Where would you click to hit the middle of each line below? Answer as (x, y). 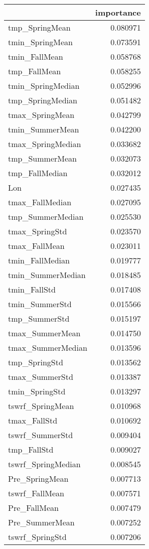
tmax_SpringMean (41, 115)
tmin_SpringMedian (44, 86)
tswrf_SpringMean (41, 406)
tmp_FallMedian (38, 173)
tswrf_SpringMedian (44, 464)
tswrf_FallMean (36, 493)
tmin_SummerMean (44, 129)
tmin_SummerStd (40, 304)
